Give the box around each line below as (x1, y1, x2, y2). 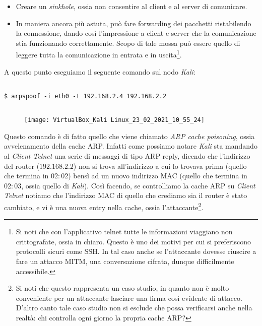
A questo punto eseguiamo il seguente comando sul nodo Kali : (4, 66, 195, 77)
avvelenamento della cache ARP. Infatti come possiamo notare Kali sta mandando (4, 141, 257, 151)
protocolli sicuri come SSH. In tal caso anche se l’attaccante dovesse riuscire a (16, 246, 256, 256)
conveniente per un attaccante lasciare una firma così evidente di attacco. (16, 292, 242, 303)
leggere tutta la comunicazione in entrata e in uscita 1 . (16, 48, 182, 60)
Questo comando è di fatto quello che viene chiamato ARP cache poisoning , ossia (4, 131, 255, 141)
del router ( (4, 160, 40, 171)
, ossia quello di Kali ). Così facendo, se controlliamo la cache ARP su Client (21, 180, 255, 190)
